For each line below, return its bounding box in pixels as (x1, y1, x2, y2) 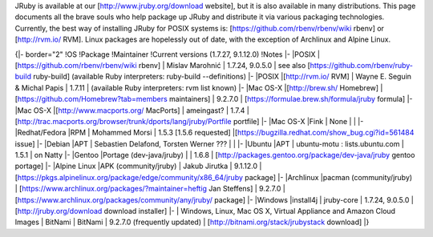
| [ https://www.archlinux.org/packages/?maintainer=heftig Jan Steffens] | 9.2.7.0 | (14, 184, 286, 194)
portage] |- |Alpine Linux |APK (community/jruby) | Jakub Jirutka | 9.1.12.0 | (14, 161, 262, 171)
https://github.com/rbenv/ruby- (310, 60, 413, 70)
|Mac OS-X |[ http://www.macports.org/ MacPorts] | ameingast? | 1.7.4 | (14, 105, 250, 115)
